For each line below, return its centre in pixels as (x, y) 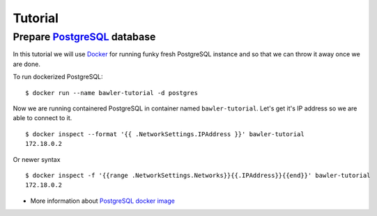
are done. (27, 64)
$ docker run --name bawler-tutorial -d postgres (112, 93)
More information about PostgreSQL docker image (103, 201)
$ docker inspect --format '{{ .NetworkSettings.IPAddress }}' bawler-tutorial (165, 134)
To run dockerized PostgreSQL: (58, 77)
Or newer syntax (37, 159)
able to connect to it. (43, 118)
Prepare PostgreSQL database (84, 37)
